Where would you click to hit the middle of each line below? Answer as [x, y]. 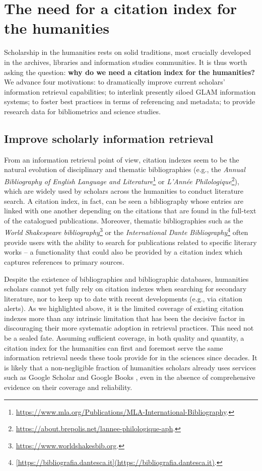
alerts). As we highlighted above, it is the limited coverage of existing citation [124, 308]
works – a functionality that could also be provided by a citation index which [123, 252]
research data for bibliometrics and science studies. [82, 111]
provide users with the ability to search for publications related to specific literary [130, 242]
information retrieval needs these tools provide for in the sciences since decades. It [131, 358]
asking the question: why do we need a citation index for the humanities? [129, 72]
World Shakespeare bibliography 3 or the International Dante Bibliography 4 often [126, 231]
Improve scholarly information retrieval [109, 138]
